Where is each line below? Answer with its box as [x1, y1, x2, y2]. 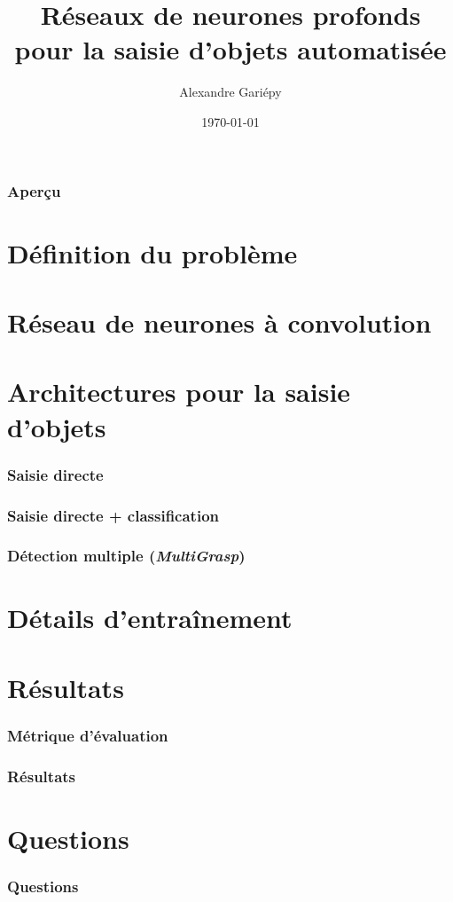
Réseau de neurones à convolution [7, 303, 432, 340]
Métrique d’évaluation [7, 724, 168, 746]
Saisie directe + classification [7, 504, 219, 526]
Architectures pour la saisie [7, 373, 351, 410]
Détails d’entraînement [7, 600, 293, 636]
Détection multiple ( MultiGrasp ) [7, 545, 246, 567]
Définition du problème [7, 234, 298, 271]
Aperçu [7, 179, 61, 201]
